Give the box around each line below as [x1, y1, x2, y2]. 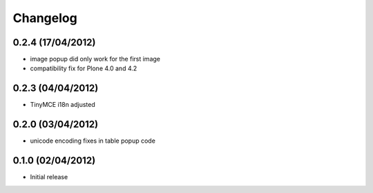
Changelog [12, 10, 77, 26]
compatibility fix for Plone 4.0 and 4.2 [30, 64, 137, 72]
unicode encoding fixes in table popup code [30, 136, 155, 145]
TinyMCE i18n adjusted [30, 101, 96, 109]
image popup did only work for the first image [30, 55, 160, 63]
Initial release [30, 173, 68, 181]
